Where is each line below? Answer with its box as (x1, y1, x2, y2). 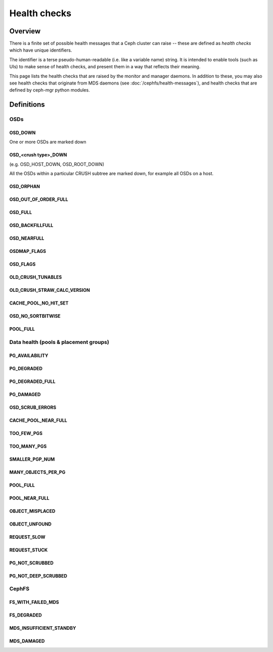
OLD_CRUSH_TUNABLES (9, 274, 62, 280)
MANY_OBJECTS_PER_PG (9, 469, 66, 475)
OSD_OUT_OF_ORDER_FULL (9, 196, 68, 202)
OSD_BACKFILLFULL (9, 223, 54, 229)
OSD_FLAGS (9, 261, 36, 268)
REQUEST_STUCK (9, 547, 48, 553)
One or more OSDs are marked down (9, 139, 86, 145)
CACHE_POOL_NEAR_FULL (9, 417, 68, 423)
